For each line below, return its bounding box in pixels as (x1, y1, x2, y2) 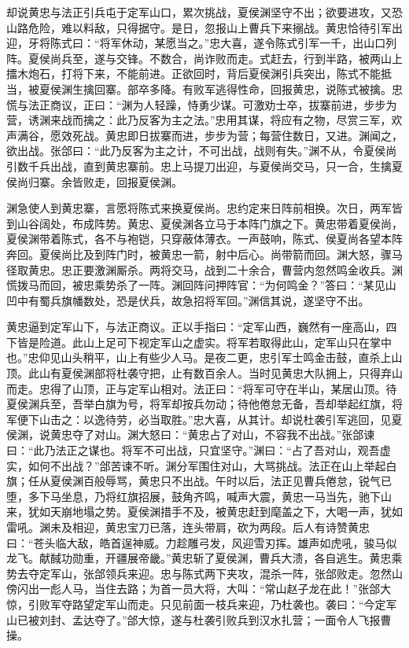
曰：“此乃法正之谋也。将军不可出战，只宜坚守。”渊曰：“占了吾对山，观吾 (6, 442, 380, 458)
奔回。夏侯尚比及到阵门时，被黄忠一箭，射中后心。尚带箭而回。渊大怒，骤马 (6, 245, 403, 262)
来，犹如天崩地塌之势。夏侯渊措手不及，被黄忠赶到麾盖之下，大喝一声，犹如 (6, 503, 403, 520)
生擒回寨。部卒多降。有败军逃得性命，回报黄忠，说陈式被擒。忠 (72, 80, 403, 97)
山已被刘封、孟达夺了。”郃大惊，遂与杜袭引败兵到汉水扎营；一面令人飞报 (6, 611, 381, 628)
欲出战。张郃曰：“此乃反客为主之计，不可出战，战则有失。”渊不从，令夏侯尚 (6, 142, 397, 159)
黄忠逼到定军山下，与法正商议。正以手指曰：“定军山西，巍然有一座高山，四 (6, 318, 397, 335)
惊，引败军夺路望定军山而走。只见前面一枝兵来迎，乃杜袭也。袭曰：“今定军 (6, 595, 397, 612)
